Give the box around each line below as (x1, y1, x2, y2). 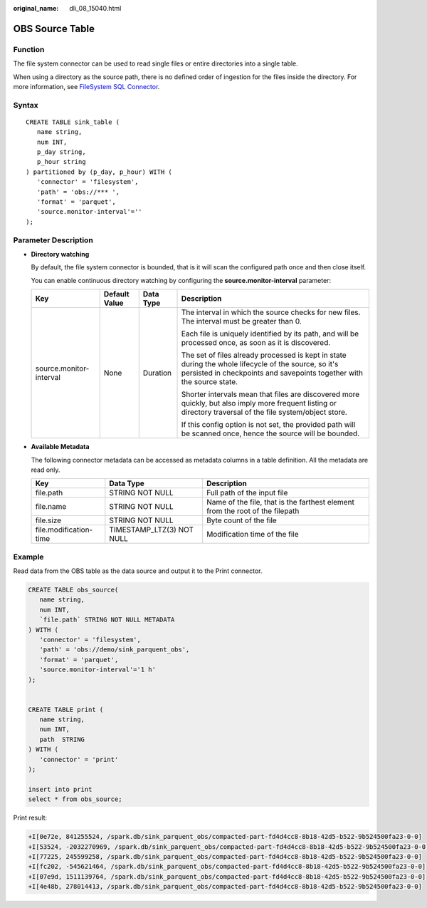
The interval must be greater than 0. (181, 316, 302, 326)
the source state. (181, 377, 238, 387)
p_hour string (36, 158, 86, 166)
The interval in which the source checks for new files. (181, 307, 361, 317)
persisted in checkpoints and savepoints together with (181, 368, 363, 378)
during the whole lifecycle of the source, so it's (181, 359, 339, 369)
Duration (142, 368, 172, 378)
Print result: (13, 813, 48, 822)
